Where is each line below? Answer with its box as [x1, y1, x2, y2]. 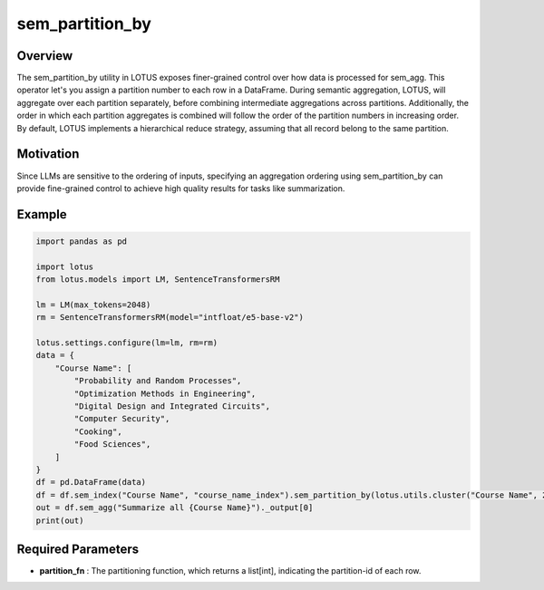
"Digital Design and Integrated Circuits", [73, 401, 271, 411]
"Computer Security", [73, 413, 170, 424]
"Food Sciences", [73, 440, 151, 450]
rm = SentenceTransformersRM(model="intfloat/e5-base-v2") [35, 313, 304, 323]
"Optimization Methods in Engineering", [73, 388, 257, 399]
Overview [16, 48, 73, 63]
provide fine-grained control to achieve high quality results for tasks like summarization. [16, 182, 345, 194]
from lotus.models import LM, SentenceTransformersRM [35, 275, 280, 285]
